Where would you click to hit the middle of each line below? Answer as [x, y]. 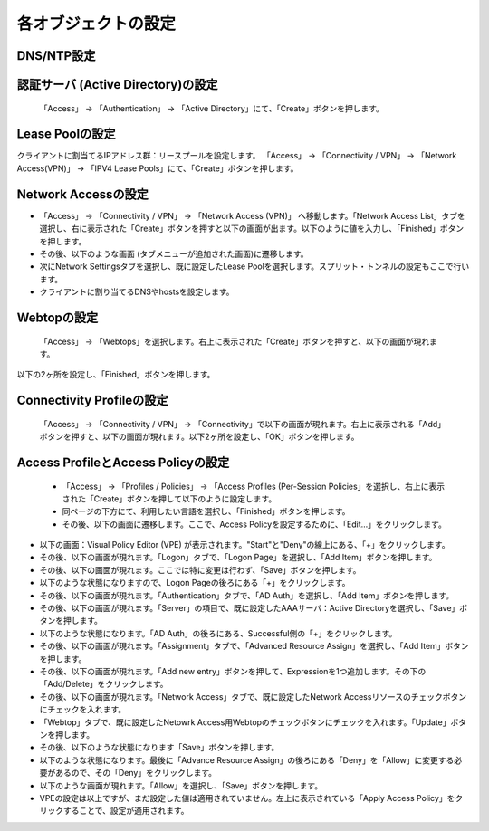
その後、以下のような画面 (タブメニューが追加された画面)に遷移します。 [174, 253]
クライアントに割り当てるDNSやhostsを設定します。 [137, 292]
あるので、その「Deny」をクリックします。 [136, 773]
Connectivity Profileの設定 [92, 401]
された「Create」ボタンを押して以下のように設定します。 [169, 499]
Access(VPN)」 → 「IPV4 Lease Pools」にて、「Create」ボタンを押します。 [158, 168]
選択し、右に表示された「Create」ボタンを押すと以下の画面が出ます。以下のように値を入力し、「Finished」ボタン [252, 229]
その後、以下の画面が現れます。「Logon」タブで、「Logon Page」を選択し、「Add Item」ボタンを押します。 [238, 558]
